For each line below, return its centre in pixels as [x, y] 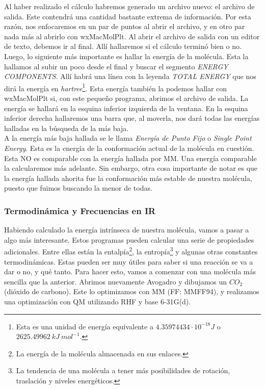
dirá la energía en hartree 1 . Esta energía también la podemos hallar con [116, 87]
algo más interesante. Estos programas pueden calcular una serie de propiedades [129, 239]
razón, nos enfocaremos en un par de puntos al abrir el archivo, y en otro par [125, 26]
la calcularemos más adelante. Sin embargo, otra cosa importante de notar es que [131, 168]
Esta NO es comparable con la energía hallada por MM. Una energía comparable [130, 158]
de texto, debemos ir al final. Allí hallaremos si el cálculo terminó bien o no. [123, 46]
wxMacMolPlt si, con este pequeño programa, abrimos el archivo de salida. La [126, 98]
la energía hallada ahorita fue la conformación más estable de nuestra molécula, [128, 178]
